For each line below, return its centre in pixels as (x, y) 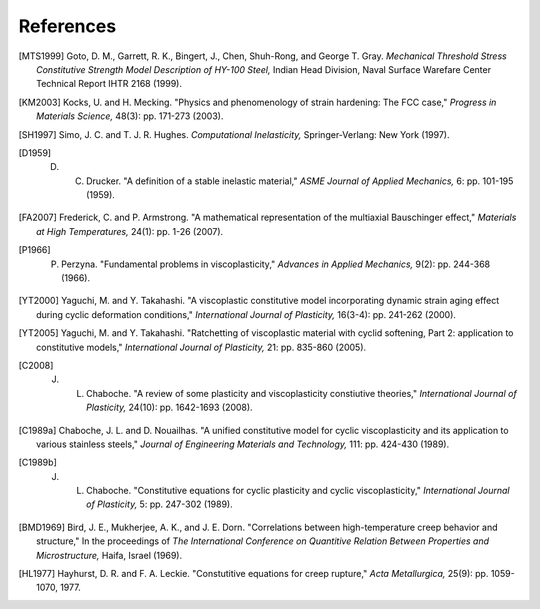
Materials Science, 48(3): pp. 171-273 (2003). (130, 116)
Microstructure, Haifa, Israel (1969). (109, 555)
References (67, 26)
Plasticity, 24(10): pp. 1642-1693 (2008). (170, 407)
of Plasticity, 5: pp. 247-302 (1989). (160, 504)
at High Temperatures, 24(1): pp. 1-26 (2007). (130, 231)
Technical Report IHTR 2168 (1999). (109, 84)
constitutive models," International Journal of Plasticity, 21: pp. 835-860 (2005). (201, 347)
